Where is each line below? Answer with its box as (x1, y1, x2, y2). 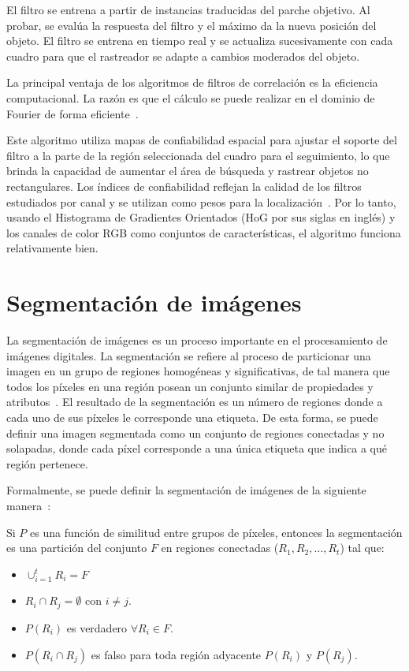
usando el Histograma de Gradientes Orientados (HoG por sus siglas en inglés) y (6, 209, 396, 226)
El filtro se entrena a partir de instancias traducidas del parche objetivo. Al (6, 2, 370, 17)
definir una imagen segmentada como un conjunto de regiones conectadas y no (6, 424, 385, 441)
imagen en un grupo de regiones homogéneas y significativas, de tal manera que (6, 363, 390, 379)
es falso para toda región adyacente (91, 646, 262, 662)
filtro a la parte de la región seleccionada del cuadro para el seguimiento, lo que (6, 147, 390, 163)
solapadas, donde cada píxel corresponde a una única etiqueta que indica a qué (6, 440, 387, 457)
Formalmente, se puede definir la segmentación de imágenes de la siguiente (6, 482, 366, 498)
